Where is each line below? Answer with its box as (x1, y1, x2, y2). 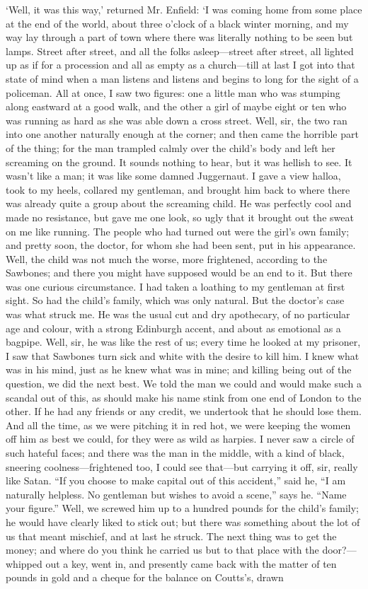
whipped (6, 556, 42, 571)
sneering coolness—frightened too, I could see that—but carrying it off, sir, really (6, 459, 358, 474)
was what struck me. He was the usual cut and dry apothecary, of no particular (6, 307, 350, 322)
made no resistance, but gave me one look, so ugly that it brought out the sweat (6, 209, 354, 224)
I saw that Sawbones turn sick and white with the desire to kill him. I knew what (6, 348, 360, 363)
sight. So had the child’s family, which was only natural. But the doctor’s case (6, 293, 345, 308)
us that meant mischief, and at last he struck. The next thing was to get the (6, 528, 337, 543)
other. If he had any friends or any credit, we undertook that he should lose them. (6, 404, 362, 419)
